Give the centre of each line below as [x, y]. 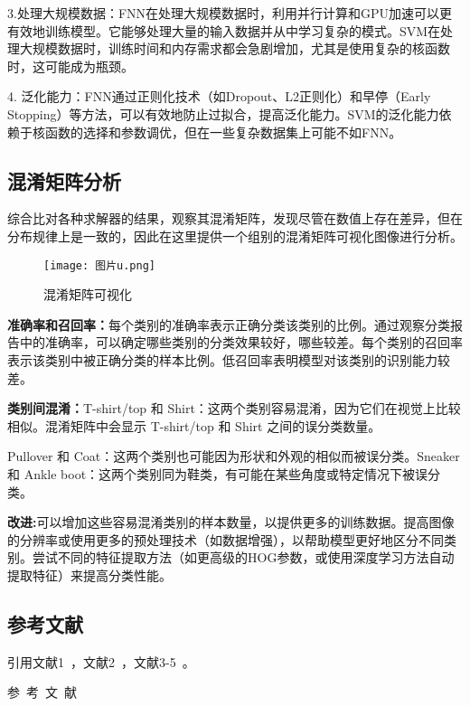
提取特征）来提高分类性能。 [89, 574]
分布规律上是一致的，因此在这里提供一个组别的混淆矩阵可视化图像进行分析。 [235, 235]
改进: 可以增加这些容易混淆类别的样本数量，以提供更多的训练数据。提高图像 [231, 522]
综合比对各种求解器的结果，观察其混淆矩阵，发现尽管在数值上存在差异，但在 [235, 218]
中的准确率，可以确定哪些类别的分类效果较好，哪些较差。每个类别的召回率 [241, 342]
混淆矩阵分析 [64, 180]
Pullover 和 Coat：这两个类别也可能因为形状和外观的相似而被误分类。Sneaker [234, 456]
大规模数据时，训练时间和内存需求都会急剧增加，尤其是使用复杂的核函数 [235, 48]
